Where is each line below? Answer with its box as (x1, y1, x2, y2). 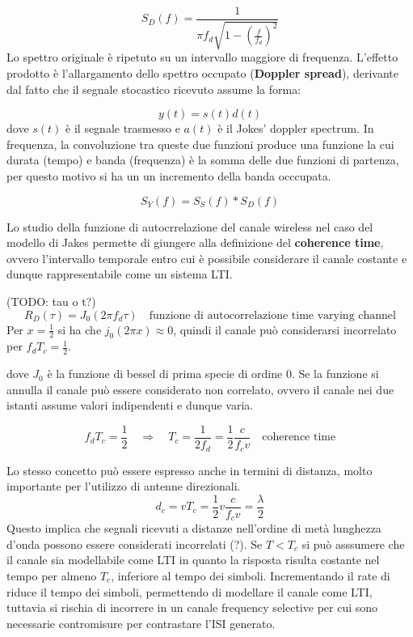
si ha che (57, 321, 102, 338)
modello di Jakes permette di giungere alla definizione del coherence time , (6, 234, 384, 251)
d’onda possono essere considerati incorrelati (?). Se (6, 535, 263, 552)
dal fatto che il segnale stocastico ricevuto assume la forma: (6, 80, 301, 97)
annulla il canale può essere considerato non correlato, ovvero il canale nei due (6, 380, 394, 397)
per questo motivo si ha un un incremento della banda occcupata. (6, 168, 331, 185)
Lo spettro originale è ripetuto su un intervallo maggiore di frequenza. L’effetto (6, 49, 398, 66)
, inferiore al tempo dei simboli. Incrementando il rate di (111, 567, 390, 584)
